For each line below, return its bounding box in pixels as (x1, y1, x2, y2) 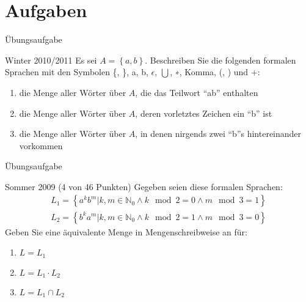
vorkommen (19, 139, 63, 152)
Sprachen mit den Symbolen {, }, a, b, (5, 65, 148, 78)
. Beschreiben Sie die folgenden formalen (145, 53, 296, 66)
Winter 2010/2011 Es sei (5, 53, 97, 66)
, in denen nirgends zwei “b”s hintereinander (135, 127, 302, 140)
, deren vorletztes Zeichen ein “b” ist (135, 106, 272, 119)
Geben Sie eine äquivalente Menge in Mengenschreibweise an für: (5, 225, 247, 238)
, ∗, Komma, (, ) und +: (170, 65, 260, 78)
